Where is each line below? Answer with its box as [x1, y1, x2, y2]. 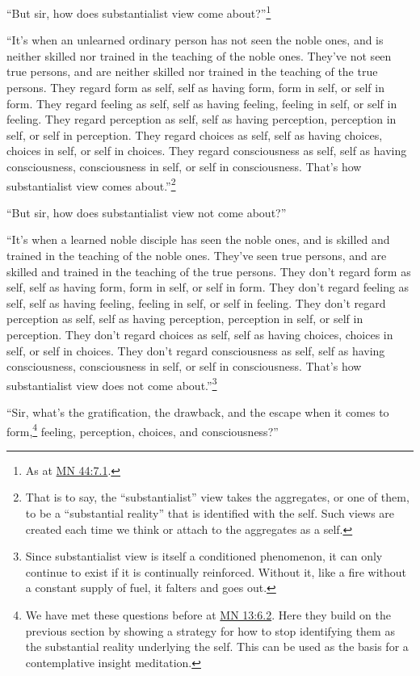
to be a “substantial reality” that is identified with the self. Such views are [25, 505, 395, 522]
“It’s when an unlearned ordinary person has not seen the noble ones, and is [6, 31, 384, 48]
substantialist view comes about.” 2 [6, 174, 176, 194]
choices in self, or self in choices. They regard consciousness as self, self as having [6, 142, 407, 159]
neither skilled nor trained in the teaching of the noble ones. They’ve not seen [6, 47, 392, 64]
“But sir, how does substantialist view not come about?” [6, 204, 287, 220]
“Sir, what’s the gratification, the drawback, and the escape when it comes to [6, 404, 389, 421]
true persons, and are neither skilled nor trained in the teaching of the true [6, 63, 378, 80]
